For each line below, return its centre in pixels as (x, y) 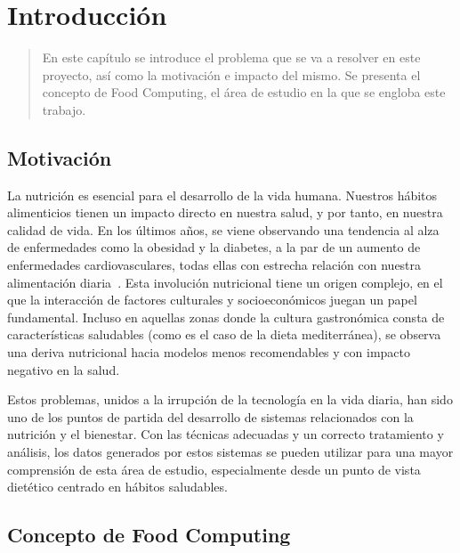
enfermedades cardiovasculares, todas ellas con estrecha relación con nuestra (214, 265)
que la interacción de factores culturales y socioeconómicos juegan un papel (212, 300)
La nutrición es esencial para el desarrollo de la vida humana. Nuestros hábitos (222, 195)
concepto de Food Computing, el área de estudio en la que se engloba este (244, 92)
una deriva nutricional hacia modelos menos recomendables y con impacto (209, 352)
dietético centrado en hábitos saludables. (117, 487)
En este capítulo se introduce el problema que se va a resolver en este (231, 57)
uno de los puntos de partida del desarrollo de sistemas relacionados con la (210, 416)
